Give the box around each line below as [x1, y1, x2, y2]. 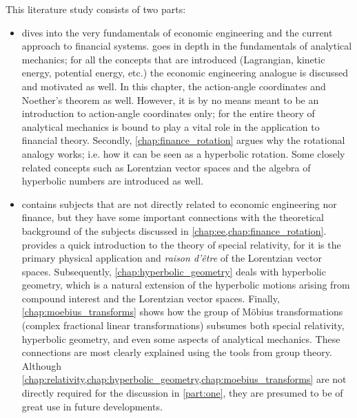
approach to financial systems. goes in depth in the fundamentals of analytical [21, 39, 352, 53]
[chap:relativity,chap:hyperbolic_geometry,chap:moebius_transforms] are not [21, 372, 347, 386]
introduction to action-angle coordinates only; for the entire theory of [21, 106, 315, 121]
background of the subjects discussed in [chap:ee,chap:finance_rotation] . [21, 223, 327, 238]
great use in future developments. [21, 399, 163, 413]
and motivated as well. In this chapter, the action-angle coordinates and [21, 79, 326, 93]
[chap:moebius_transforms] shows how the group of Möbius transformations [21, 304, 343, 319]
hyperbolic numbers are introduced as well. [21, 174, 204, 188]
